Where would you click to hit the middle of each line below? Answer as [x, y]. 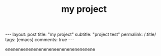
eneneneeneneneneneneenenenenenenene [50, 49]
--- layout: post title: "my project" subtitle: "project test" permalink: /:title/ [81, 34]
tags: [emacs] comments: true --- [40, 40]
